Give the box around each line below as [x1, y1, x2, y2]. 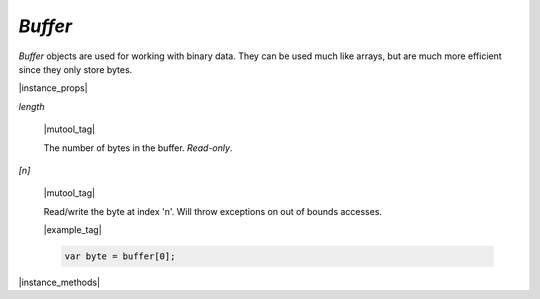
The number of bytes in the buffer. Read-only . [43, 141, 233, 154]
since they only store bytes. [18, 63, 133, 75]
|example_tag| [43, 224, 102, 236]
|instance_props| [18, 82, 89, 94]
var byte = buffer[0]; [64, 251, 176, 262]
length [18, 100, 45, 112]
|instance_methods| [18, 276, 100, 289]
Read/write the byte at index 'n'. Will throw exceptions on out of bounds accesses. [43, 205, 383, 217]
